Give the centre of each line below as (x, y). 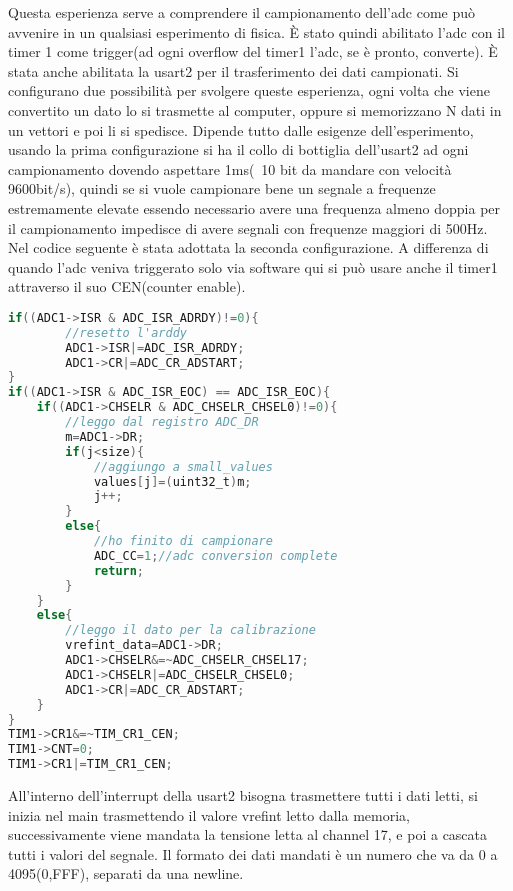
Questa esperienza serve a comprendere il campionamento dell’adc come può (241, 12)
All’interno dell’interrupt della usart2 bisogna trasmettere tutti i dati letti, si (243, 795)
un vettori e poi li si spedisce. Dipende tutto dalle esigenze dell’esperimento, (241, 129)
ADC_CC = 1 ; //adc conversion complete (215, 555)
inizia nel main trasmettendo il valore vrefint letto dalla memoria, (209, 814)
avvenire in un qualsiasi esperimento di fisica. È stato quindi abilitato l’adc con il (256, 31)
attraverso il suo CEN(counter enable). (127, 286)
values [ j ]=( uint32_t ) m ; (172, 481)
